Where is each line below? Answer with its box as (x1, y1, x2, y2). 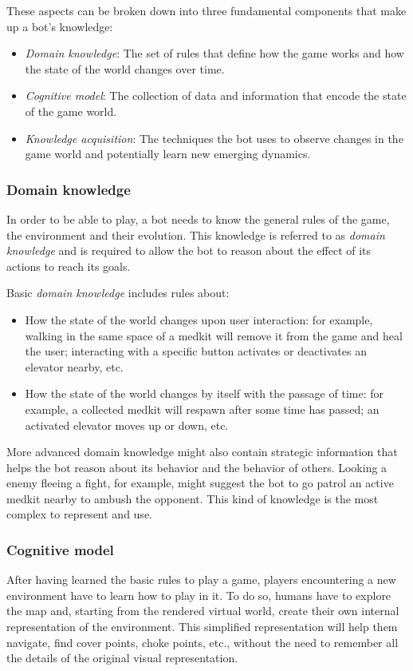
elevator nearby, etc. (25, 358, 124, 375)
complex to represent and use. (6, 506, 152, 522)
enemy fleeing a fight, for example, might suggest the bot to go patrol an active (6, 474, 394, 491)
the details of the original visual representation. (6, 649, 238, 666)
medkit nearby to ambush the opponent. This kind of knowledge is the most (6, 490, 379, 506)
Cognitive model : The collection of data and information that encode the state (25, 87, 407, 104)
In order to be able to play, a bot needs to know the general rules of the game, (6, 210, 390, 227)
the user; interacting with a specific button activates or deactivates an (25, 343, 367, 359)
